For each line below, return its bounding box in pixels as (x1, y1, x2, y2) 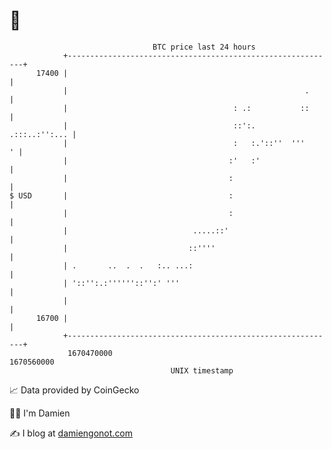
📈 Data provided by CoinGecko (9, 384, 140, 396)
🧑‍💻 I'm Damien (9, 407, 71, 419)
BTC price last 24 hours (152, 42, 256, 52)
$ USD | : (9, 190, 234, 201)
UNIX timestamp (170, 365, 234, 376)
